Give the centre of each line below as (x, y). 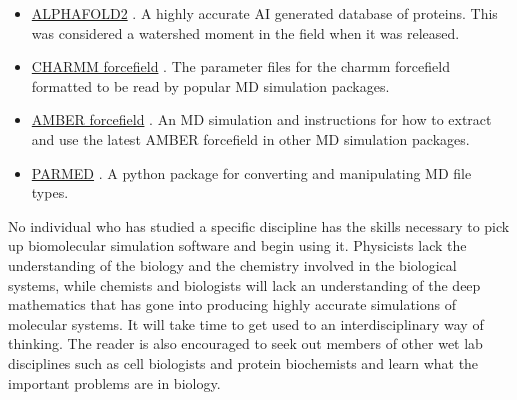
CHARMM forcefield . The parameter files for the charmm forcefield (240, 66)
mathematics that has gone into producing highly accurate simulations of (232, 304)
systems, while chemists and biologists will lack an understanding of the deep (244, 284)
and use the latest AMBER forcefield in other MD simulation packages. (250, 138)
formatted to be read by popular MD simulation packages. (210, 85)
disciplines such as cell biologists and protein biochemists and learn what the (243, 362)
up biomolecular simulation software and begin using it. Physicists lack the (237, 245)
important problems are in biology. (114, 382)
